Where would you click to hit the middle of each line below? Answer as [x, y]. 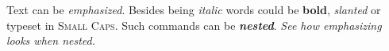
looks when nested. [51, 40]
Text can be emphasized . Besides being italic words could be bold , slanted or [194, 9]
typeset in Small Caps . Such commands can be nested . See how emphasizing [194, 25]
